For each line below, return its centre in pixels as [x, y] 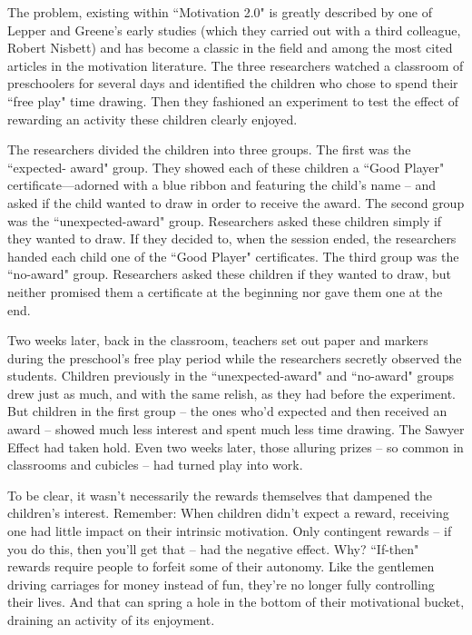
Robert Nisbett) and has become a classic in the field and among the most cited [230, 48]
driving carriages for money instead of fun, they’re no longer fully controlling [221, 584]
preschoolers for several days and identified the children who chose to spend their [233, 83]
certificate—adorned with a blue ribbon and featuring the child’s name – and [222, 185]
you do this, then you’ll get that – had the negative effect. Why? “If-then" [213, 548]
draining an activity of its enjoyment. [111, 620]
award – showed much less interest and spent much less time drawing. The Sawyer [236, 429]
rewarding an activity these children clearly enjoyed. [152, 119]
